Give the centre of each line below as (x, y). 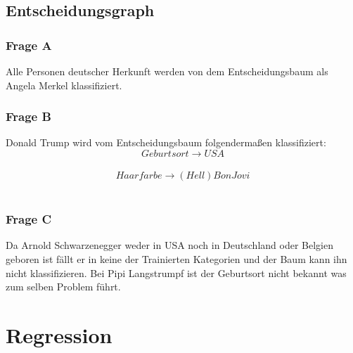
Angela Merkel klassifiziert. (64, 85)
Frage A (29, 45)
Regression (59, 334)
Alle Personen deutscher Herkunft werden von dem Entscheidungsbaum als (167, 71)
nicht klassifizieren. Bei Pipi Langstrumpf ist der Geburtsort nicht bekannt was (176, 272)
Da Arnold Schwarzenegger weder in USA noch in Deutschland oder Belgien (169, 245)
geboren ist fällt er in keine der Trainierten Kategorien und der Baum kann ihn (176, 259)
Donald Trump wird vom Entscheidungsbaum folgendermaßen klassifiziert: (166, 142)
